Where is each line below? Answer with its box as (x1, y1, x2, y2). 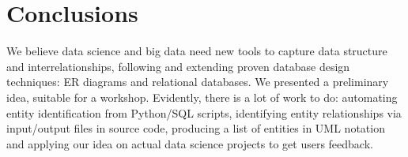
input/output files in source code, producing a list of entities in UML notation (6, 120, 385, 136)
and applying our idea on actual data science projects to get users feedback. (6, 135, 373, 151)
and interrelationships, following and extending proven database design (6, 58, 350, 74)
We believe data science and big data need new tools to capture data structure (6, 43, 387, 59)
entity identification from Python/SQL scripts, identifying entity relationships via (6, 104, 402, 121)
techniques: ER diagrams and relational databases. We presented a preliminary (6, 73, 389, 90)
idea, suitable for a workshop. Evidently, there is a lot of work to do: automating (6, 88, 398, 105)
